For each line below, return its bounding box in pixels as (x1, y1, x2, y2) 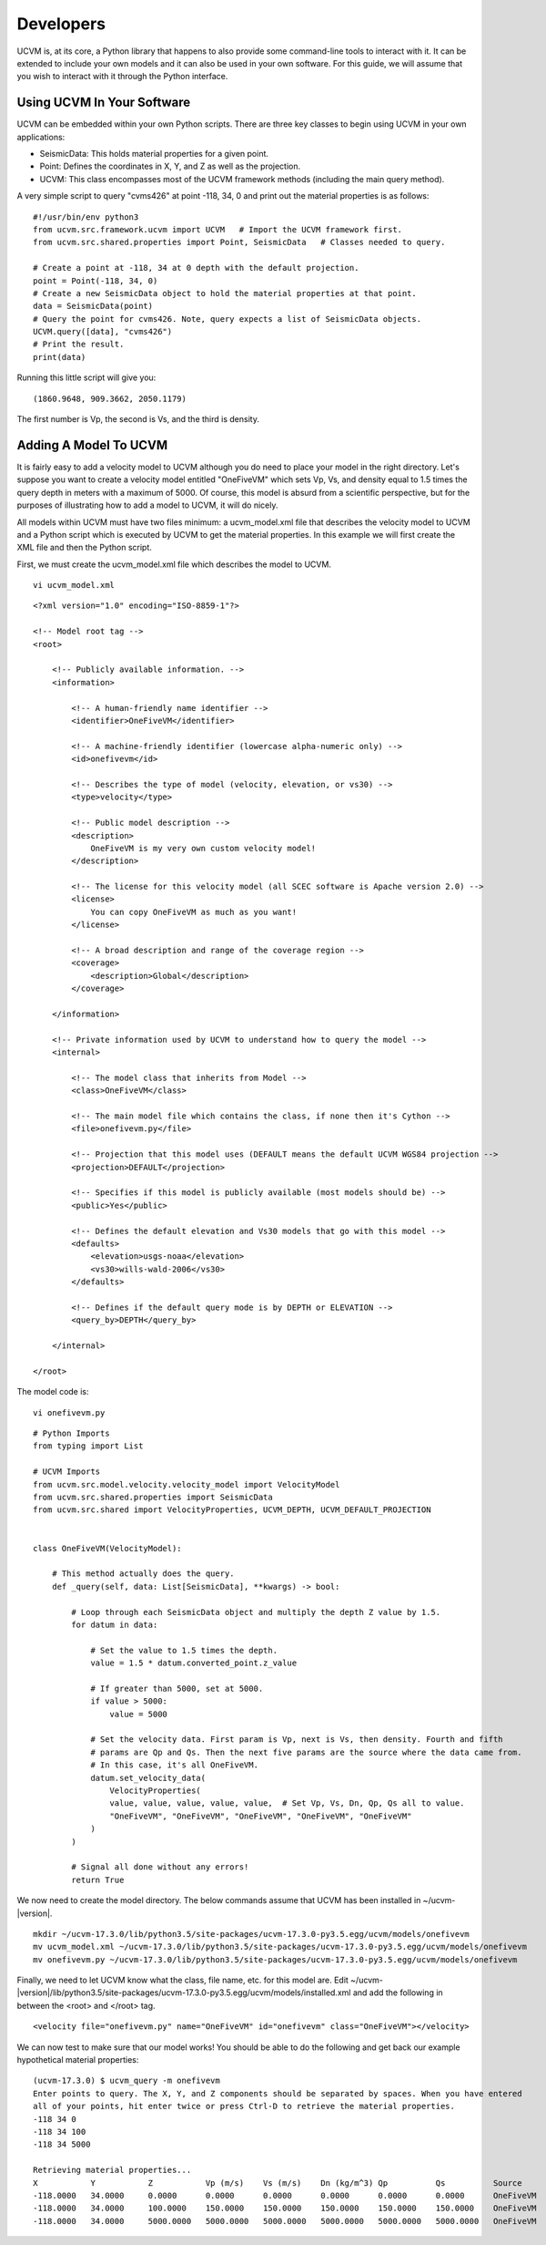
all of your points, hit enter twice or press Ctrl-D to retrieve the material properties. (33, 2101, 455, 2112)
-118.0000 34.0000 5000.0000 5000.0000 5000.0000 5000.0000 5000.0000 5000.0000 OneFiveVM (33, 2216, 537, 2226)
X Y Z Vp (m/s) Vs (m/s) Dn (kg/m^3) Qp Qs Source (33, 2178, 522, 2188)
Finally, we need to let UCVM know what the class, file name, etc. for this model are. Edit (16, 1974, 349, 1986)
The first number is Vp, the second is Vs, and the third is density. (16, 414, 259, 425)
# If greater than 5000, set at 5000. (90, 1683, 264, 1694)
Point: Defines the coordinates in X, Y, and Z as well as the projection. (39, 160, 301, 172)
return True (71, 1874, 125, 1885)
